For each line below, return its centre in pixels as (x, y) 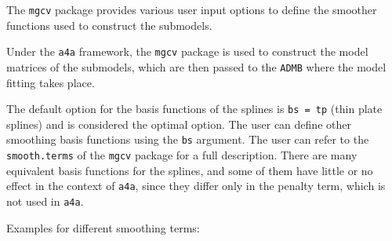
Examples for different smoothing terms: (103, 227)
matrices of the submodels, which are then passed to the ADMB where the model (196, 66)
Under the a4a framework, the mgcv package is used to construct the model (187, 51)
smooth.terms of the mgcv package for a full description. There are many (182, 155)
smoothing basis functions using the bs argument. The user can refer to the (188, 139)
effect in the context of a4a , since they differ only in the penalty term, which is (196, 186)
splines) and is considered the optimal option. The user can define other (179, 124)
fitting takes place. (51, 82)
